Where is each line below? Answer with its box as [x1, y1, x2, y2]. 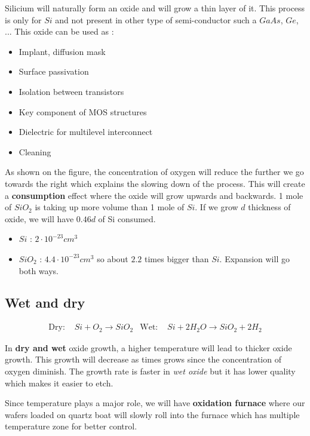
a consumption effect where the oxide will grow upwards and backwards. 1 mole [5, 189, 303, 201]
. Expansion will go [219, 252, 290, 265]
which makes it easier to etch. [5, 376, 113, 389]
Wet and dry [5, 293, 85, 312]
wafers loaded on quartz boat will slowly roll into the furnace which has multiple [5, 408, 300, 420]
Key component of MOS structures [19, 105, 147, 118]
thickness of [248, 201, 291, 213]
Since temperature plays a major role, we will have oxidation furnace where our [5, 397, 305, 409]
